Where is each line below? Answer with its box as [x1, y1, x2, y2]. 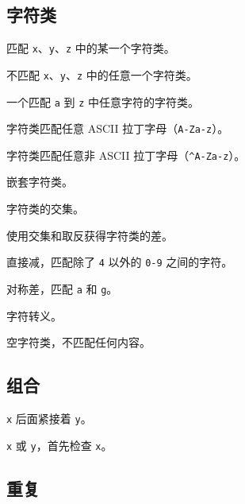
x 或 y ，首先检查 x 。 [6, 436, 113, 453]
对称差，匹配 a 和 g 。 [6, 280, 118, 297]
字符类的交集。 [6, 200, 84, 217]
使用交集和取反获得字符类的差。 [6, 227, 173, 243]
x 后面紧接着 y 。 [6, 409, 92, 426]
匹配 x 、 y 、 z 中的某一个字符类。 [6, 40, 175, 56]
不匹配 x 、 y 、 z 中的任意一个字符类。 [6, 66, 197, 83]
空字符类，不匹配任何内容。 [6, 334, 151, 351]
